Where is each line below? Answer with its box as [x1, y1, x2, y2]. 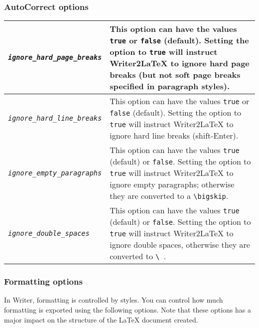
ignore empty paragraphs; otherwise [110, 178, 235, 190]
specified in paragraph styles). [110, 80, 230, 92]
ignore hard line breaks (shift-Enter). [110, 130, 239, 142]
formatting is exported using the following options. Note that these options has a [4, 305, 252, 315]
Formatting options [4, 275, 83, 288]
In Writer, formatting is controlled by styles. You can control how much [4, 295, 223, 305]
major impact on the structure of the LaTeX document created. [4, 314, 198, 325]
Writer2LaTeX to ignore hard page [110, 57, 250, 69]
